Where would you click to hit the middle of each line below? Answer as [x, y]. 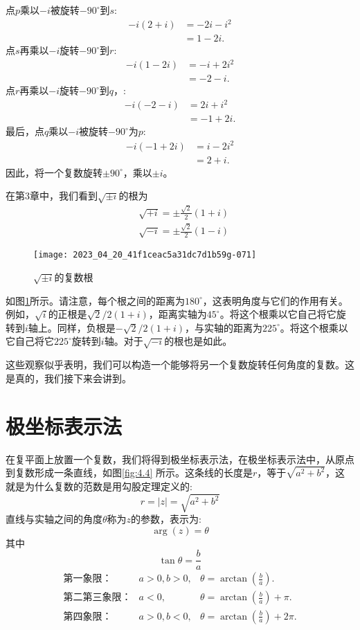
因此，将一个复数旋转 [54, 172]
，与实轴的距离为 [223, 327]
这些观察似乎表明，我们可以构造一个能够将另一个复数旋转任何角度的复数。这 [180, 364]
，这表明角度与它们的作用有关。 [275, 300]
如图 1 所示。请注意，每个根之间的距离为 [95, 300]
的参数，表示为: [166, 519]
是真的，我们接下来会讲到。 [69, 378]
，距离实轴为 [178, 314]
